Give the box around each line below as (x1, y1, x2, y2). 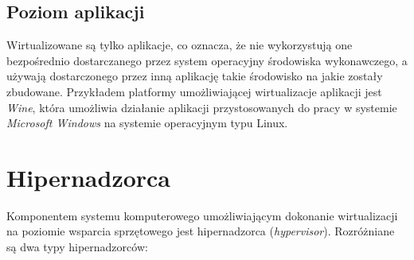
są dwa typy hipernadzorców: (6, 239, 148, 255)
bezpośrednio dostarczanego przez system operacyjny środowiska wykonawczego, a (6, 52, 408, 68)
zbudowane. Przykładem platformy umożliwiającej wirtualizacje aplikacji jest (6, 83, 382, 99)
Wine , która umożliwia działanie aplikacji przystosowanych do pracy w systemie (6, 99, 397, 115)
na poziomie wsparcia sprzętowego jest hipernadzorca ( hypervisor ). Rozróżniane (6, 223, 395, 239)
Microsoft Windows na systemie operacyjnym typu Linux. (6, 114, 288, 131)
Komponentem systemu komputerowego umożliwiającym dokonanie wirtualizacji (6, 207, 398, 223)
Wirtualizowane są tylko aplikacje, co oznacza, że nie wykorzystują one (6, 37, 353, 53)
